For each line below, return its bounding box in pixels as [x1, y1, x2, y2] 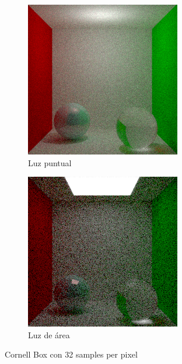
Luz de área [28, 328, 70, 341]
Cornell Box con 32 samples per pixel [5, 348, 138, 360]
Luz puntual [28, 156, 72, 169]
